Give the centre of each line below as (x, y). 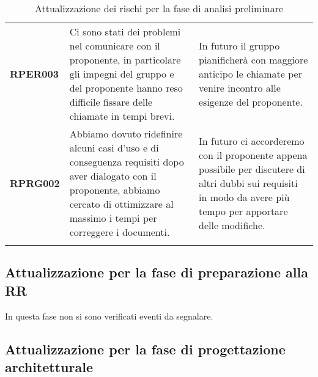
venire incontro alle (240, 88)
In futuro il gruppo (239, 46)
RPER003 (34, 74)
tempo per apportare (243, 211)
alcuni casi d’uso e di (114, 148)
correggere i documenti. (120, 232)
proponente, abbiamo (115, 190)
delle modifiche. (232, 225)
